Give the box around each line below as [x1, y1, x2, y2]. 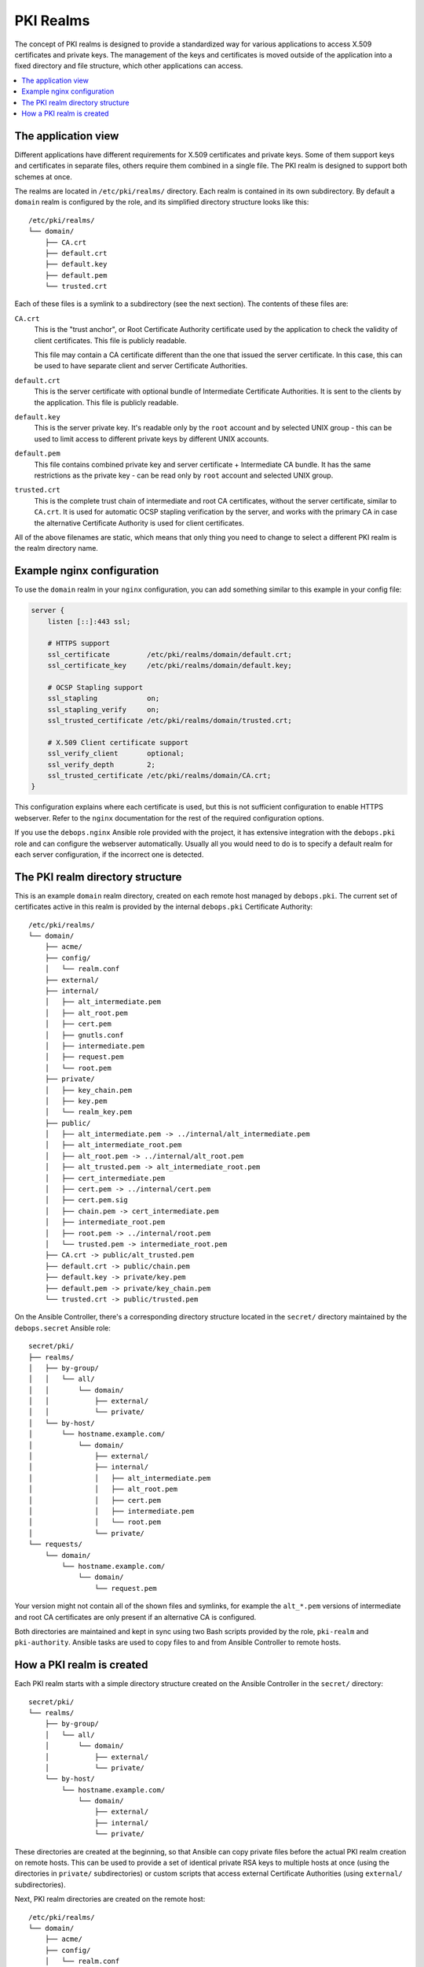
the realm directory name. [14, 544, 98, 553]
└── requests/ [28, 1540, 82, 1549]
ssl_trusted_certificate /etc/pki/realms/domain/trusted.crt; [47, 716, 292, 725]
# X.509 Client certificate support [47, 738, 188, 747]
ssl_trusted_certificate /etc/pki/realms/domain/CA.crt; [47, 771, 272, 781]
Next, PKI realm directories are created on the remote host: [14, 1895, 206, 1904]
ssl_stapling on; [47, 694, 160, 703]
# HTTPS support [47, 639, 110, 648]
